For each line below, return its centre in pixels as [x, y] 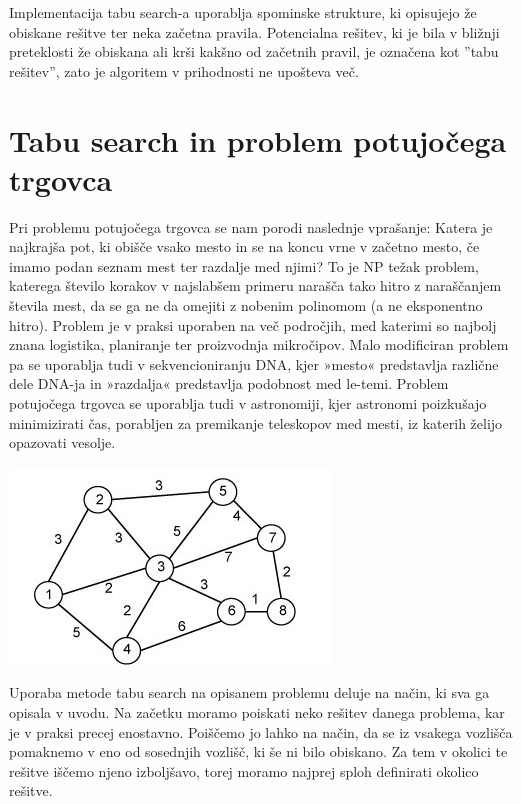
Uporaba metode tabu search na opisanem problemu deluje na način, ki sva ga [249, 692]
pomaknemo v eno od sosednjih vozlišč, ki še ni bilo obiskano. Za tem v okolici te [258, 751]
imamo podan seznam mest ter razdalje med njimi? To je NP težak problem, [244, 265]
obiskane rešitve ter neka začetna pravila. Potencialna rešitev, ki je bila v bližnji [254, 31]
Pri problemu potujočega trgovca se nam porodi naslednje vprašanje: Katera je [251, 226]
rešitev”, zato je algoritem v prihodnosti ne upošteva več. [184, 70]
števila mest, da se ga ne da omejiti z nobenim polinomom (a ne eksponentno [246, 305]
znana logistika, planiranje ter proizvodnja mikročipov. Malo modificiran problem [259, 344]
